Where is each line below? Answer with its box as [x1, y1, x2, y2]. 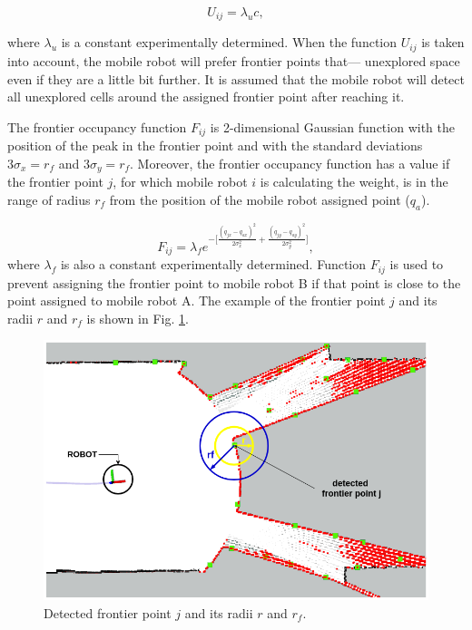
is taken [421, 33, 465, 52]
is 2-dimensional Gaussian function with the [210, 117, 455, 136]
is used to [389, 255, 444, 274]
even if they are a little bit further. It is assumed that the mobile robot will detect [7, 69, 465, 88]
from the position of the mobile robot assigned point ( [109, 189, 410, 208]
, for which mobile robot [113, 172, 248, 191]
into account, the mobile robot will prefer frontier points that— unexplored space [7, 51, 460, 70]
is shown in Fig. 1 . [86, 308, 189, 327]
